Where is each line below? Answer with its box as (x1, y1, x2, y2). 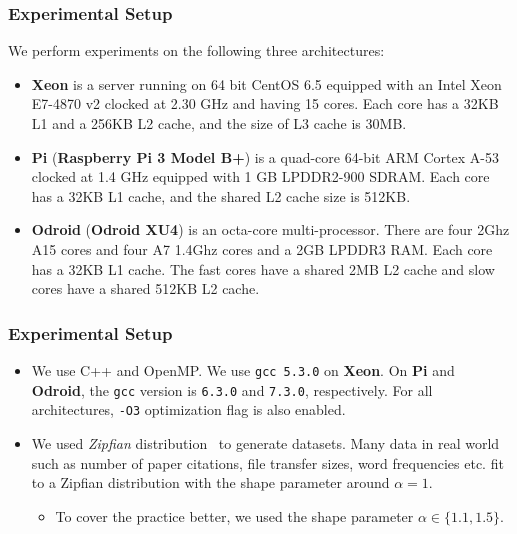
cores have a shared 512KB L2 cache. (31, 278, 260, 299)
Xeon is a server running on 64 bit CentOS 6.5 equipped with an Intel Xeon (31, 73, 502, 94)
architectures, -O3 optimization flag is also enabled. (31, 399, 346, 420)
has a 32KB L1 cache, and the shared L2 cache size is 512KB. (31, 185, 411, 206)
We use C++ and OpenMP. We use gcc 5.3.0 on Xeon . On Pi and (31, 359, 455, 380)
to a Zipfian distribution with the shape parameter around (31, 472, 390, 493)
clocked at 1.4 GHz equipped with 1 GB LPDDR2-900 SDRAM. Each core (31, 166, 490, 187)
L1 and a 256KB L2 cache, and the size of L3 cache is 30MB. (31, 113, 407, 133)
